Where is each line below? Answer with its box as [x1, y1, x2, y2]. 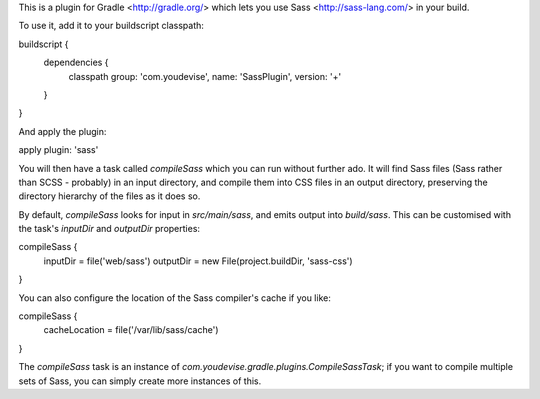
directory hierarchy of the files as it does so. [18, 190, 201, 202]
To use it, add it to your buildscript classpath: [18, 20, 205, 32]
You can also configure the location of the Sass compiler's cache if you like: [18, 291, 332, 304]
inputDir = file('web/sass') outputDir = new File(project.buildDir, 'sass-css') [43, 255, 354, 267]
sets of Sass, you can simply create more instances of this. [18, 375, 262, 387]
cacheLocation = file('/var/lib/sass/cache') [43, 324, 219, 336]
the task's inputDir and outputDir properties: [18, 223, 200, 235]
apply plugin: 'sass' [18, 144, 99, 156]
